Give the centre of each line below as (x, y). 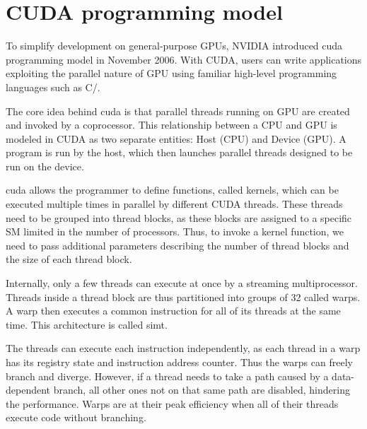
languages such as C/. (53, 87)
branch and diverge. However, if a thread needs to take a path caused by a (167, 376)
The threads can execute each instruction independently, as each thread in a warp (183, 348)
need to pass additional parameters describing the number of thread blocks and (177, 245)
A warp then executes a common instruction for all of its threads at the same (173, 311)
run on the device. (45, 166)
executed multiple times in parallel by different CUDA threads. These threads (174, 204)
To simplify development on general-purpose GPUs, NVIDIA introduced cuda (174, 46)
